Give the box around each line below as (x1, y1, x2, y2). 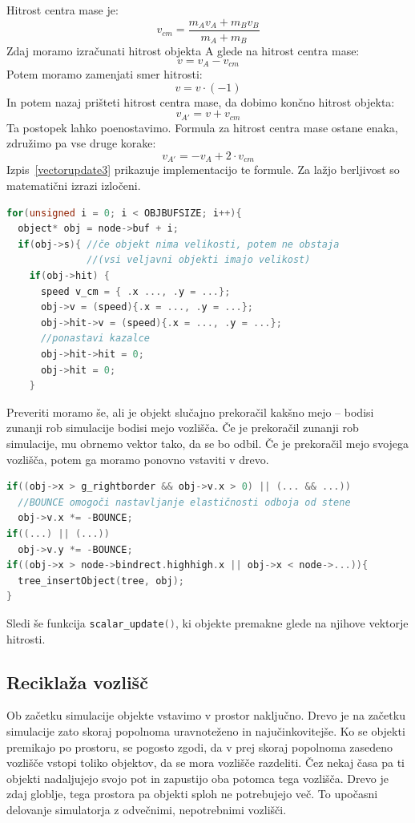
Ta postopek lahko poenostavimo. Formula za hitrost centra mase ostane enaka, (6, 119, 398, 135)
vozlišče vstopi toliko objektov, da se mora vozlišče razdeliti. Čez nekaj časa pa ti (6, 754, 405, 771)
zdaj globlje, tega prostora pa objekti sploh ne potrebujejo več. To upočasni (6, 785, 378, 802)
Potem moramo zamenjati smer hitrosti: (6, 66, 203, 83)
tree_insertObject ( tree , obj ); (18, 575, 184, 587)
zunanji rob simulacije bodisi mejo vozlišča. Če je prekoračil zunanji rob (6, 419, 359, 436)
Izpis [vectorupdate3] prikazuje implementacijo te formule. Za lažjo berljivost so (6, 161, 400, 178)
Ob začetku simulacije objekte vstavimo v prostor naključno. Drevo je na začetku (6, 707, 405, 724)
